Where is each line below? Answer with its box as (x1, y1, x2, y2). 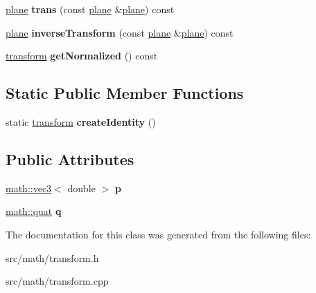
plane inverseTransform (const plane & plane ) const (6, 25, 234, 39)
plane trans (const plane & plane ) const (6, 2, 175, 16)
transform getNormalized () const (6, 48, 158, 63)
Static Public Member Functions (6, 82, 244, 104)
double (67, 180, 96, 195)
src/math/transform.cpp (6, 274, 109, 288)
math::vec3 (6, 180, 52, 195)
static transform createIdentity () (6, 114, 156, 129)
